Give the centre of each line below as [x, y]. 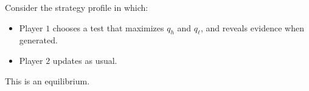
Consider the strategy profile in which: [77, 7]
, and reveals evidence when [252, 27]
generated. [38, 40]
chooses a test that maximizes [108, 27]
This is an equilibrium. [47, 80]
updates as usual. [85, 60]
